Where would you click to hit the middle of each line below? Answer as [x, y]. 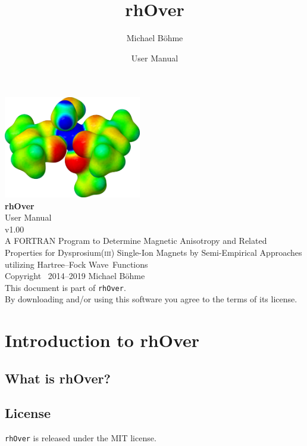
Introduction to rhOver [102, 340]
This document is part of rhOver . [65, 287]
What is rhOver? [58, 378]
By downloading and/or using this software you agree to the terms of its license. [151, 299]
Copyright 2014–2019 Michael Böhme [75, 276]
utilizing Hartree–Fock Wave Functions [76, 264]
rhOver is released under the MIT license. [81, 438]
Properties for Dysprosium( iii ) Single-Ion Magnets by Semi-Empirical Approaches [153, 252]
